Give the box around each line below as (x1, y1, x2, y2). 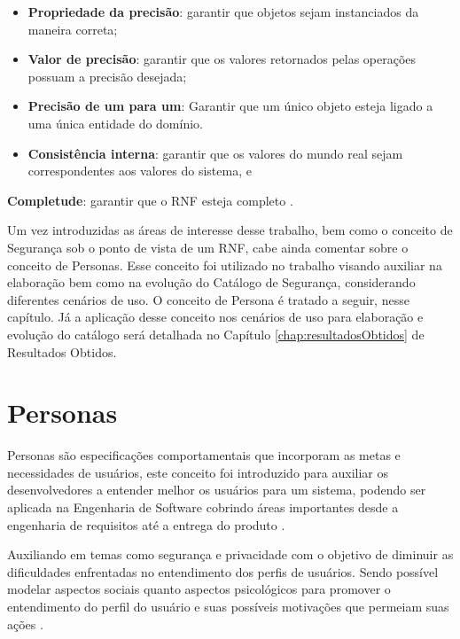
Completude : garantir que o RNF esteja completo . (7, 191, 293, 209)
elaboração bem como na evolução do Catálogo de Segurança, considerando (7, 273, 416, 292)
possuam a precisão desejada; (27, 66, 187, 85)
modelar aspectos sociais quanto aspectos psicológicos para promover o (7, 580, 391, 598)
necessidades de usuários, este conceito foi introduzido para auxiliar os (7, 463, 389, 481)
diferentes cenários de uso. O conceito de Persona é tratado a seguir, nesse (7, 290, 409, 308)
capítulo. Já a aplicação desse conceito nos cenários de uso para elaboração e (7, 308, 424, 326)
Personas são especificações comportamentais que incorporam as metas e (7, 446, 401, 464)
